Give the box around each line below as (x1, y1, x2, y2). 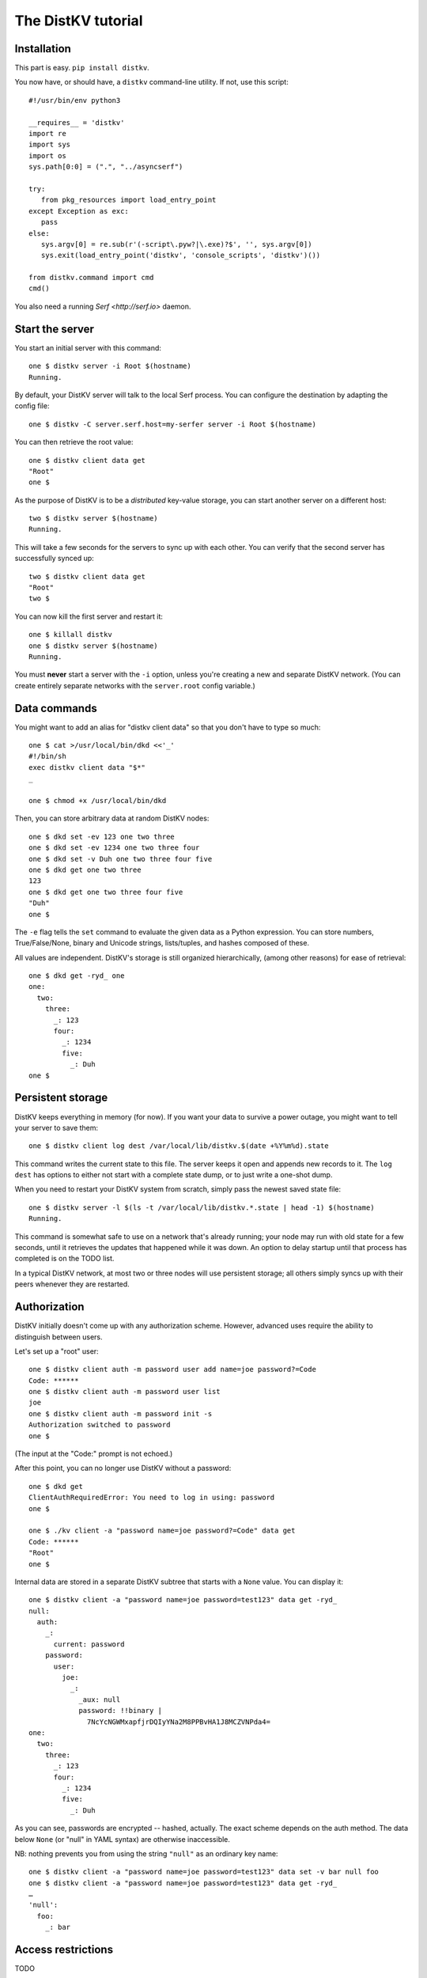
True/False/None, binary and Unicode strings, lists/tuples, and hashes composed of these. (14, 938, 310, 948)
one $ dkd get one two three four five (28, 887, 183, 896)
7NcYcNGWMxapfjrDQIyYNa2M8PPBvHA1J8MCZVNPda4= (87, 1717, 270, 1726)
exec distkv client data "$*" (28, 763, 146, 771)
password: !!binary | (78, 1706, 162, 1715)
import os (28, 151, 66, 160)
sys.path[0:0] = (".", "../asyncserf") (28, 162, 183, 172)
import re (28, 129, 66, 138)
